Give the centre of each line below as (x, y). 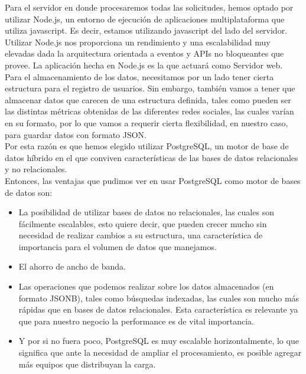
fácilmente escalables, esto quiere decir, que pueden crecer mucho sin (143, 223)
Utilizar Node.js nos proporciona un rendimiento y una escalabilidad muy (138, 42)
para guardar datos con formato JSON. (76, 134)
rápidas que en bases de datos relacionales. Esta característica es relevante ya (158, 309)
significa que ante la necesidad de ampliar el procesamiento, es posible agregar (160, 352)
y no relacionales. (36, 169)
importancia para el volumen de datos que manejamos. (118, 246)
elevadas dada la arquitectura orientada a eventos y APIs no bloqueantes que (144, 53)
